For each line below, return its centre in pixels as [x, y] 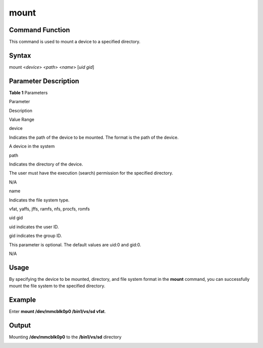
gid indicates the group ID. [36, 236]
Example [22, 300]
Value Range [22, 120]
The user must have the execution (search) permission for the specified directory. [91, 173]
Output [20, 325]
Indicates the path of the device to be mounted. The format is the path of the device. [94, 137]
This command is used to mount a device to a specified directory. [75, 42]
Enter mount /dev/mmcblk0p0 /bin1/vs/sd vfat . [57, 311]
